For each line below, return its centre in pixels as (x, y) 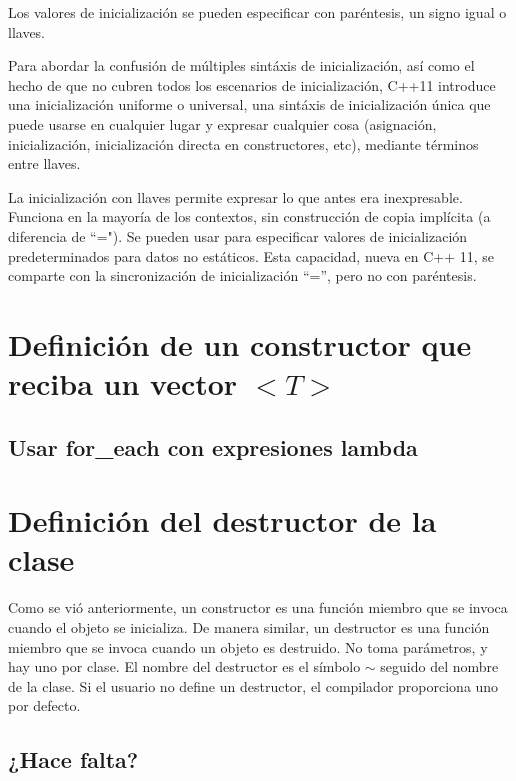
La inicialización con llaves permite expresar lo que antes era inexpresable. (235, 196)
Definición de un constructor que (240, 343)
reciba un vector (123, 383)
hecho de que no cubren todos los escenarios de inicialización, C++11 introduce (252, 84)
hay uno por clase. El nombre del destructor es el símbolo (184, 666)
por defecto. (44, 705)
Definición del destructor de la (222, 520)
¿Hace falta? (73, 759)
